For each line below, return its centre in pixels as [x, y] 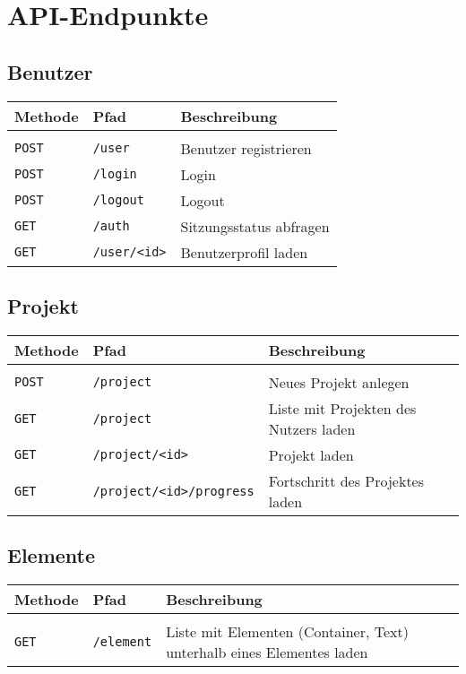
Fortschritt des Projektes [346, 480]
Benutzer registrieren [246, 148]
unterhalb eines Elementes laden [267, 652]
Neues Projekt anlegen [339, 382]
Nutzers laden [312, 428]
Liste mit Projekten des [342, 408]
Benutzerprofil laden [244, 252]
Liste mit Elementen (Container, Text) [287, 631]
